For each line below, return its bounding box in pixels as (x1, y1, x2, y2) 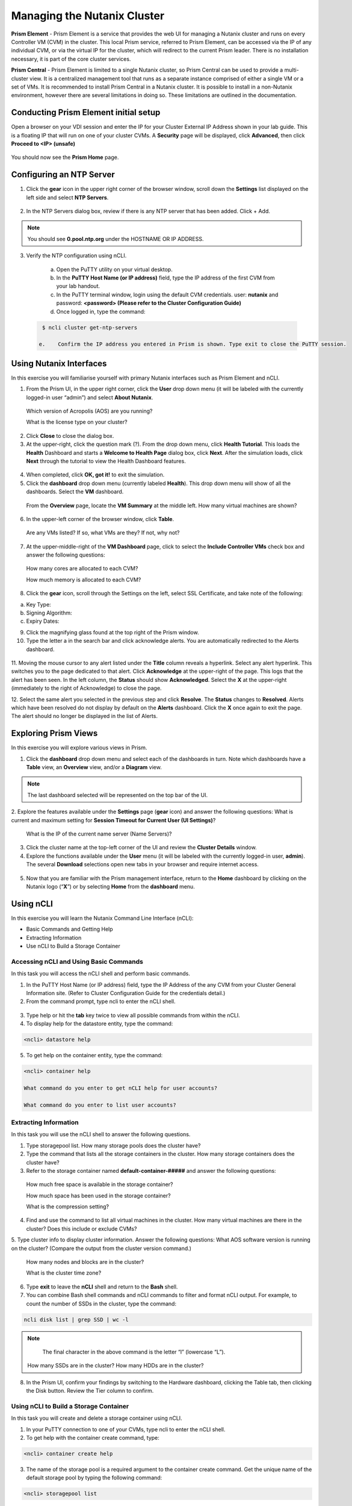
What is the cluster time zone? (26, 1269, 102, 1276)
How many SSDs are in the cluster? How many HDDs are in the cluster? (27, 1362, 204, 1369)
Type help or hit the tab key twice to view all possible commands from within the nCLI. (26, 1011, 241, 1019)
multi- (284, 66, 299, 73)
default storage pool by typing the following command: (26, 1474, 162, 1481)
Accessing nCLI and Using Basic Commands (11, 957, 144, 966)
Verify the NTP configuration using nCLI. (26, 252, 127, 259)
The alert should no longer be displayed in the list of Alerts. (11, 713, 158, 720)
